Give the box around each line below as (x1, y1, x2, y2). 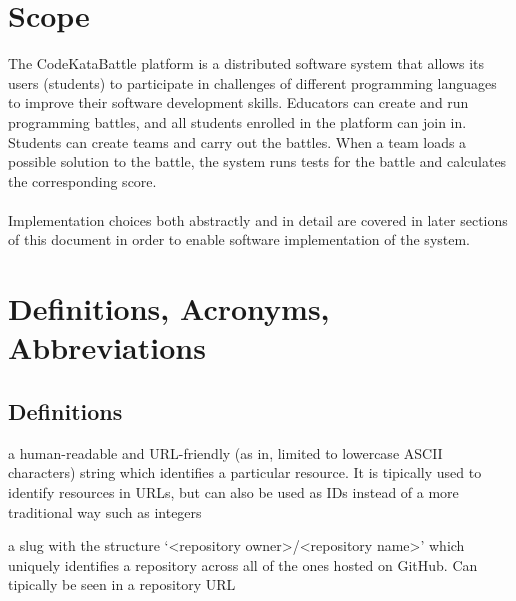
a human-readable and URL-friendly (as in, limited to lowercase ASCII (8, 442, 443, 463)
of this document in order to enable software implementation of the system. (8, 229, 471, 250)
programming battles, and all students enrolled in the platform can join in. (8, 111, 467, 132)
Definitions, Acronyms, (8, 288, 330, 329)
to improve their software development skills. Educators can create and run (8, 92, 469, 113)
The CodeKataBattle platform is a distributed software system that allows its (8, 53, 485, 74)
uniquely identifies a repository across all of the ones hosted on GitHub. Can (8, 554, 478, 575)
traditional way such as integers (8, 501, 202, 522)
